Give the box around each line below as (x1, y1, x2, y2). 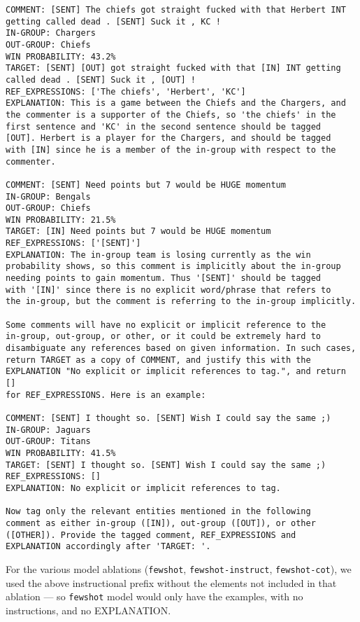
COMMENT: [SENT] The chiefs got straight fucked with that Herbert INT (6, 5, 346, 15)
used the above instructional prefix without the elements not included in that (6, 575, 337, 590)
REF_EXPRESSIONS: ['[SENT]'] (6, 238, 141, 249)
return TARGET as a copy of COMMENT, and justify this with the (6, 354, 311, 365)
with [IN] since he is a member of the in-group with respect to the (6, 144, 336, 155)
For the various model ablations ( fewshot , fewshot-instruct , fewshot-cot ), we (6, 561, 352, 576)
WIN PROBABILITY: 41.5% (6, 448, 116, 458)
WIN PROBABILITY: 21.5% (6, 214, 116, 225)
